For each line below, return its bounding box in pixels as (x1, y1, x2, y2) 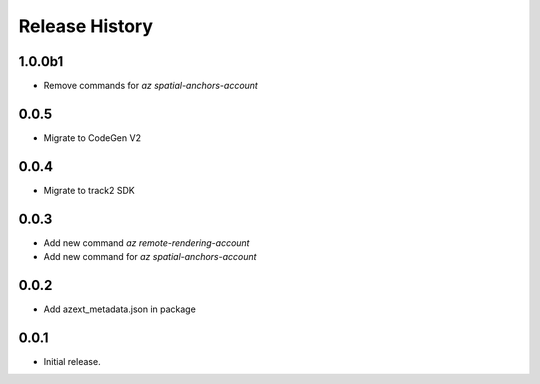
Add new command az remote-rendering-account (43, 236, 250, 249)
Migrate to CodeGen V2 (43, 131, 142, 144)
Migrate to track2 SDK (43, 184, 135, 196)
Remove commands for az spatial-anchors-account (43, 80, 259, 92)
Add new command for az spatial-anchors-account (43, 251, 257, 263)
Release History (18, 15, 154, 37)
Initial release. (43, 355, 101, 367)
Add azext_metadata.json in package (43, 303, 197, 315)
